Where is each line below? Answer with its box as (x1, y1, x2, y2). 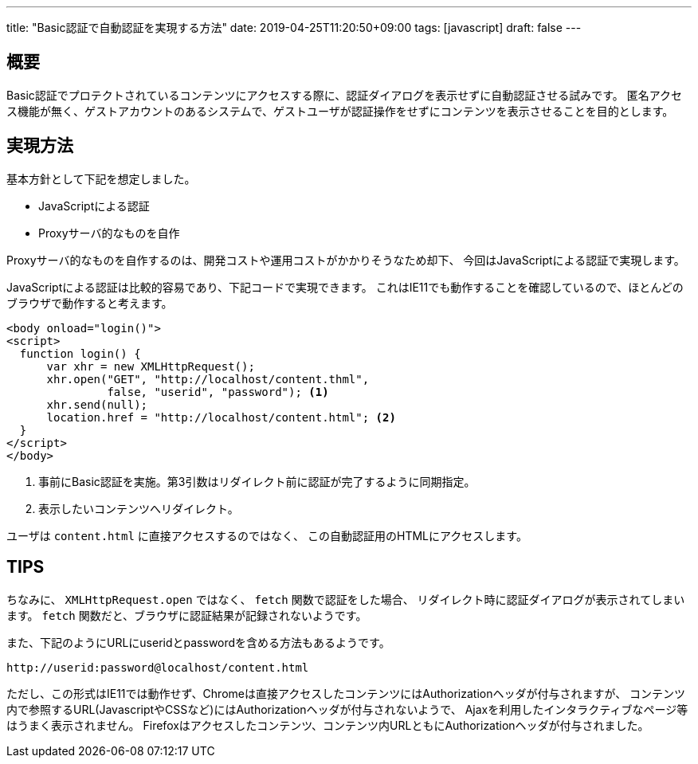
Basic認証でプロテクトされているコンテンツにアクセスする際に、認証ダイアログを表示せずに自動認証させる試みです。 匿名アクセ (6, 88, 683, 102)
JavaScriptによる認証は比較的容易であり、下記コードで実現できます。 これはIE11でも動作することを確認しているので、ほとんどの (6, 280, 684, 294)
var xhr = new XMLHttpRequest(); (46, 359, 255, 373)
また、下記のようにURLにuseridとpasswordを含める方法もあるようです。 (6, 635, 390, 649)
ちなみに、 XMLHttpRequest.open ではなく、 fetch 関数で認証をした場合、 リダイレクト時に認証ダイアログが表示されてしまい (6, 592, 685, 606)
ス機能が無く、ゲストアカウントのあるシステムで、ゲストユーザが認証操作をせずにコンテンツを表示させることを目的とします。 (6, 104, 674, 118)
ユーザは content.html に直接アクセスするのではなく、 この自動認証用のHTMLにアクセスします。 (6, 528, 527, 543)
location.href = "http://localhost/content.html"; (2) (46, 410, 396, 424)
